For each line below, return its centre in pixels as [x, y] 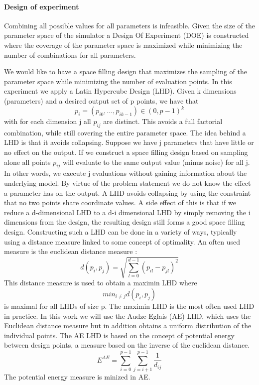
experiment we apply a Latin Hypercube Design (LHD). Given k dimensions [120, 91]
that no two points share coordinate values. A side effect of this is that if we [120, 202]
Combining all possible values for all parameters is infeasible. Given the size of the [129, 25]
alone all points [27, 162]
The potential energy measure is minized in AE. [77, 377]
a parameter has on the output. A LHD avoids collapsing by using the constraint [128, 192]
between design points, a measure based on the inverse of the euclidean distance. [127, 345]
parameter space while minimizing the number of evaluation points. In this [118, 81]
